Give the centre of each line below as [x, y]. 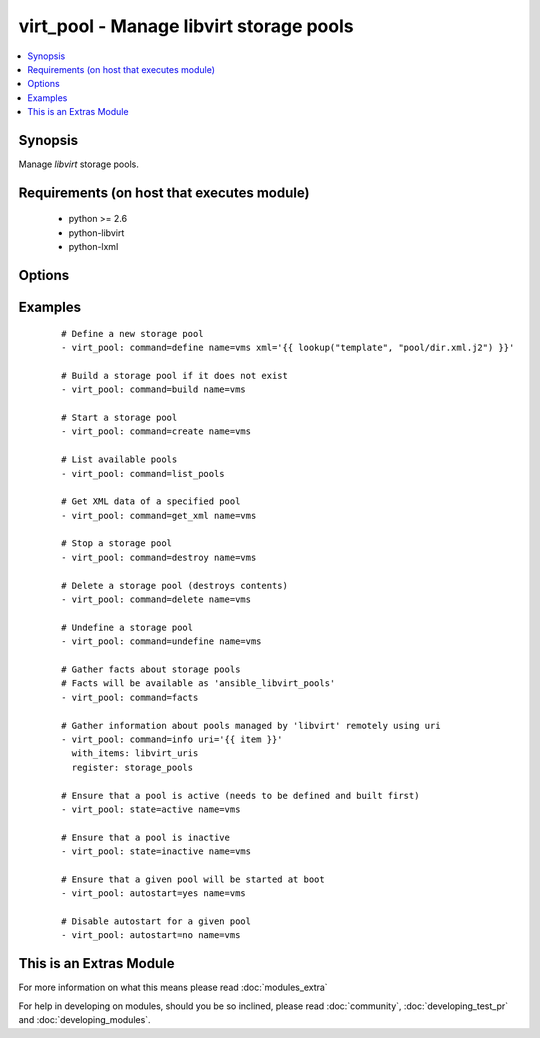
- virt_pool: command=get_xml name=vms [159, 515]
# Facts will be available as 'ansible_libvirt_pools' [198, 683]
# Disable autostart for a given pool [156, 921]
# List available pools [119, 459]
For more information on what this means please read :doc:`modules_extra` [173, 987]
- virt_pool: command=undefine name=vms [161, 641]
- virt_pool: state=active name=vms [151, 809]
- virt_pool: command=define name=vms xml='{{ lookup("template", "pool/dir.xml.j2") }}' [288, 348]
